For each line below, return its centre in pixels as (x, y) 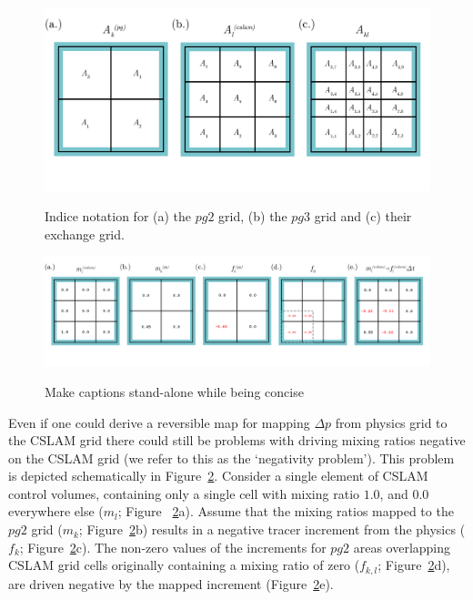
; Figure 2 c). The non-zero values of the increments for (173, 547)
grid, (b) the (253, 216)
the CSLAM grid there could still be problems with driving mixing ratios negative (237, 440)
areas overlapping (402, 547)
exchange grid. (85, 234)
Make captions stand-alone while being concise (174, 391)
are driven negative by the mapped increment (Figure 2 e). (171, 583)
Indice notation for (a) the (118, 216)
